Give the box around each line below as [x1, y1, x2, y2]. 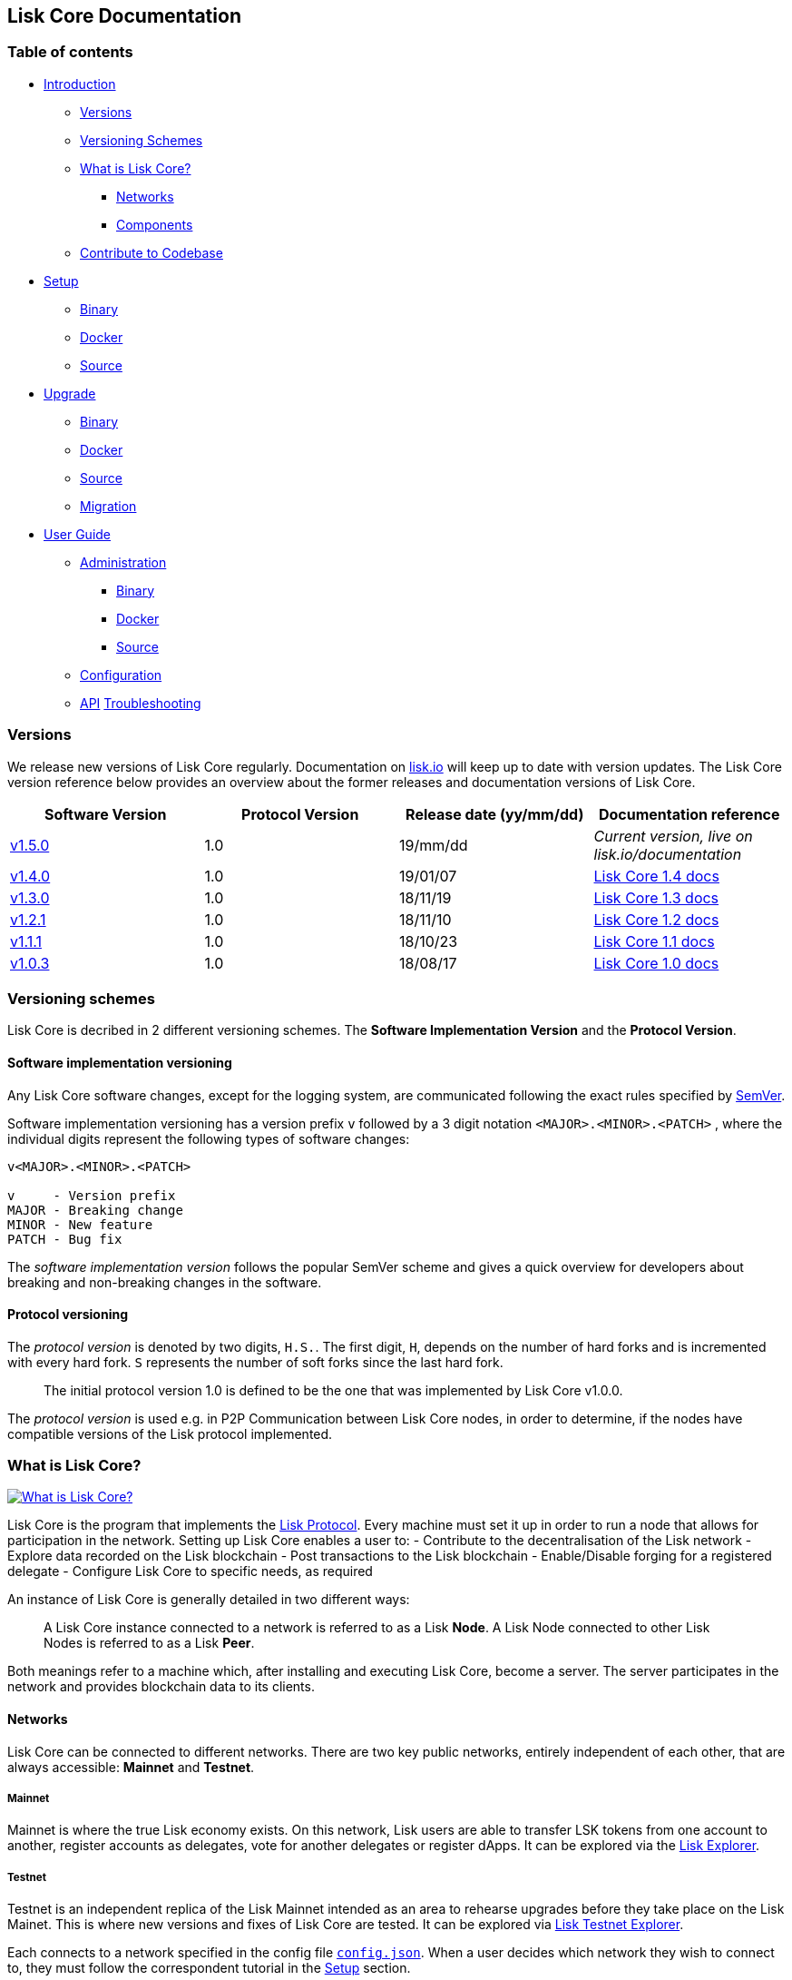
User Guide [44, 526, 112, 542]
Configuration [80, 666, 162, 683]
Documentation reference [598, 804, 780, 823]
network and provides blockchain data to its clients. [7, 1679, 315, 1695]
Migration [80, 497, 137, 514]
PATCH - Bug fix [7, 1231, 122, 1246]
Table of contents [7, 43, 133, 62]
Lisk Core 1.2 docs [593, 910, 719, 929]
